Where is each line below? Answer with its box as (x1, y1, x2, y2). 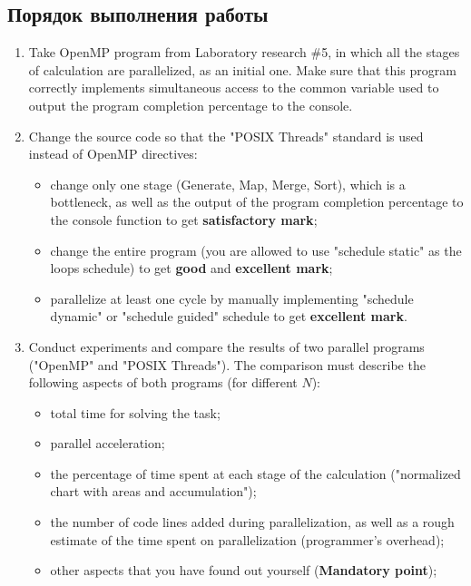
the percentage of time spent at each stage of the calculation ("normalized (50, 464, 461, 483)
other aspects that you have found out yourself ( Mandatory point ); (50, 561, 437, 580)
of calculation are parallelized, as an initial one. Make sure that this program (28, 60, 456, 79)
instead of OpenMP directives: (28, 144, 198, 163)
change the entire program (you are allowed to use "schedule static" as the (50, 240, 462, 259)
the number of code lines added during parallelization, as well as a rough (50, 513, 455, 532)
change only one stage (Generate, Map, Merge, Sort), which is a (50, 174, 406, 193)
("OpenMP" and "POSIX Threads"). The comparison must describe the (28, 355, 426, 374)
